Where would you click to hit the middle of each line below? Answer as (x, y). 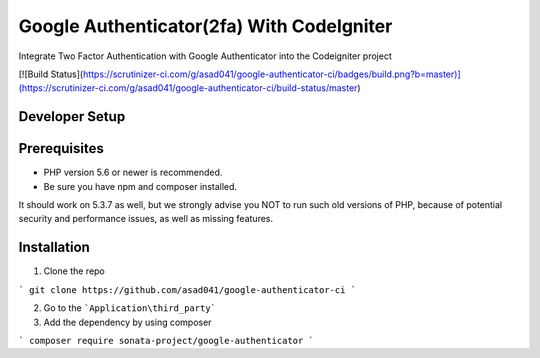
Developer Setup (72, 116)
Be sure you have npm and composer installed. (140, 186)
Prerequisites (61, 148)
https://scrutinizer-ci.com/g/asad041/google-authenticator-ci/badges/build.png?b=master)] (272, 74)
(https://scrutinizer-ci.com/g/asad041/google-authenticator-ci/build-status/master (188, 88)
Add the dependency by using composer (127, 322)
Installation (54, 247)
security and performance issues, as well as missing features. (146, 219)
